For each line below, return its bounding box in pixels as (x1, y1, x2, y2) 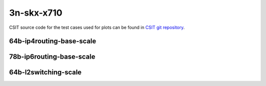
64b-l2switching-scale (9, 68, 82, 77)
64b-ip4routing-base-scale (9, 37, 97, 45)
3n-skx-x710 (9, 7, 63, 18)
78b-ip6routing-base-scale (9, 53, 96, 61)
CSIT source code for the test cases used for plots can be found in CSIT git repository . (9, 24, 185, 30)
